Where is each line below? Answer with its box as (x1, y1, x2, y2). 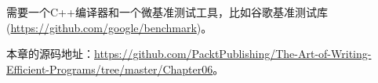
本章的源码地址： (6, 45, 94, 62)
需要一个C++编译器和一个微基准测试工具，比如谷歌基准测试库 (6, 4, 328, 20)
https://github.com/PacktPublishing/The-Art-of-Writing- (94, 45, 372, 62)
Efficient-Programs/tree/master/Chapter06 (6, 60, 213, 77)
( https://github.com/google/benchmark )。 (6, 19, 213, 35)
